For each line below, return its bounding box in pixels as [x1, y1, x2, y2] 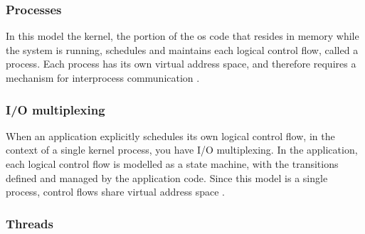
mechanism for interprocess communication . [6, 70, 200, 85]
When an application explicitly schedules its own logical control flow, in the [6, 128, 335, 143]
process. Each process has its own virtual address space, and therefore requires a [6, 56, 356, 71]
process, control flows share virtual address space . [6, 184, 225, 199]
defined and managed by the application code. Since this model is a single [6, 170, 328, 185]
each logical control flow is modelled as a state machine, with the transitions [6, 156, 339, 171]
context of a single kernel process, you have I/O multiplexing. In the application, [6, 142, 358, 157]
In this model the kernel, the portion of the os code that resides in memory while [6, 28, 359, 43]
